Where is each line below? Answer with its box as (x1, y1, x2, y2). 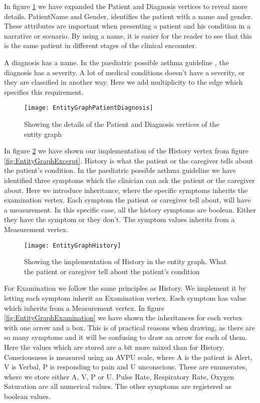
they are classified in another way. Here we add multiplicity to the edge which (4, 77, 243, 87)
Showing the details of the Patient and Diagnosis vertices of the (24, 119, 219, 129)
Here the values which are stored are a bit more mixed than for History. (4, 341, 224, 352)
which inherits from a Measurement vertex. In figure (4, 302, 165, 313)
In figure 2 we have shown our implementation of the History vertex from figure (4, 145, 249, 156)
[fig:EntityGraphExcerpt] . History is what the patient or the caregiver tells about (4, 155, 253, 165)
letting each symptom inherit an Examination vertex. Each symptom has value (4, 292, 246, 303)
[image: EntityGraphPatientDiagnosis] (24, 104, 153, 112)
